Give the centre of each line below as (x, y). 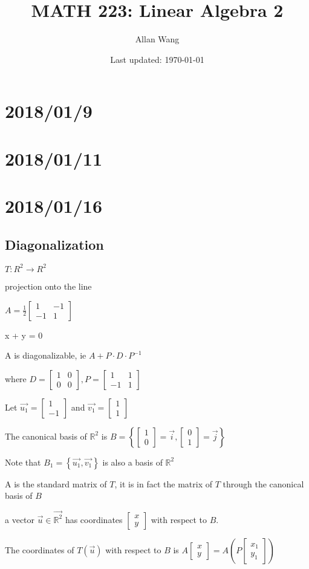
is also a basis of (132, 462)
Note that (23, 462)
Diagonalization (54, 244)
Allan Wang (157, 39)
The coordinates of (40, 549)
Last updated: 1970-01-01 (157, 59)
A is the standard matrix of (56, 483)
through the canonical (263, 483)
